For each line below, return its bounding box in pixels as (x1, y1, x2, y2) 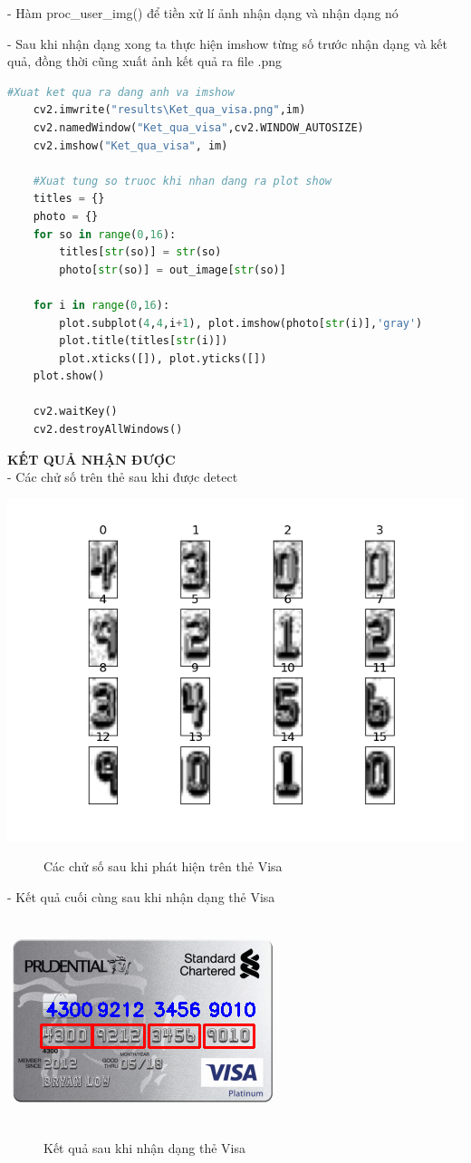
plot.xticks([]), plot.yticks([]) (59, 351, 267, 365)
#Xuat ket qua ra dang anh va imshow (7, 85, 235, 99)
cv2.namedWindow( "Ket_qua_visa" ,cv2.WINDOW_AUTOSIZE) (33, 120, 364, 134)
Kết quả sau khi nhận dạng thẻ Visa (43, 1139, 246, 1158)
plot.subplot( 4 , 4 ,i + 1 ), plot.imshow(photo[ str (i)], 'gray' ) (59, 316, 423, 330)
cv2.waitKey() (33, 405, 118, 418)
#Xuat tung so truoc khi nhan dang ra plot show (33, 174, 332, 187)
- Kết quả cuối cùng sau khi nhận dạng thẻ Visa (7, 888, 275, 907)
